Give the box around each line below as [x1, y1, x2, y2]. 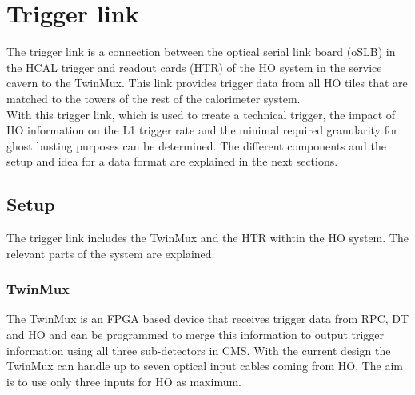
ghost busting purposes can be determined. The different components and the [6, 137, 386, 154]
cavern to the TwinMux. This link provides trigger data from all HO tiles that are [6, 74, 408, 91]
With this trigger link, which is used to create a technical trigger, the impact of [6, 106, 396, 122]
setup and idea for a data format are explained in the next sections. [6, 153, 338, 170]
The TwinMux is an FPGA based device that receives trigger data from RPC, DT [6, 310, 409, 327]
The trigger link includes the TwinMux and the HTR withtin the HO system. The [6, 229, 409, 246]
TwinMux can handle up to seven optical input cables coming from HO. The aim [6, 357, 404, 374]
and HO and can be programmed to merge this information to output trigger [6, 326, 385, 343]
